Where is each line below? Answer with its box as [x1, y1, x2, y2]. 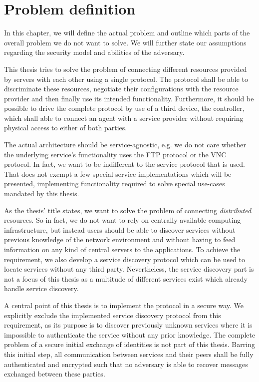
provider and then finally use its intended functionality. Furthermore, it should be [4, 93, 254, 103]
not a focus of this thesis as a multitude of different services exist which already [4, 273, 248, 284]
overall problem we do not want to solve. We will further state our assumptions [4, 37, 247, 47]
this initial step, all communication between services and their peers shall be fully [4, 349, 254, 359]
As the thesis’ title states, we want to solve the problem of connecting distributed [4, 205, 252, 215]
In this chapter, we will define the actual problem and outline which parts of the [4, 27, 250, 38]
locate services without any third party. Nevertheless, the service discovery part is [4, 264, 254, 274]
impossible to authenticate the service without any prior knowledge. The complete [4, 329, 256, 340]
